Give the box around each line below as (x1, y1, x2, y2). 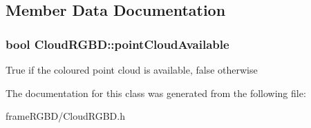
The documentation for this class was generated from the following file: (6, 85, 306, 100)
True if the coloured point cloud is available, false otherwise (6, 63, 258, 76)
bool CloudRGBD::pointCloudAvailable (6, 35, 229, 52)
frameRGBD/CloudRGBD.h (6, 109, 125, 123)
